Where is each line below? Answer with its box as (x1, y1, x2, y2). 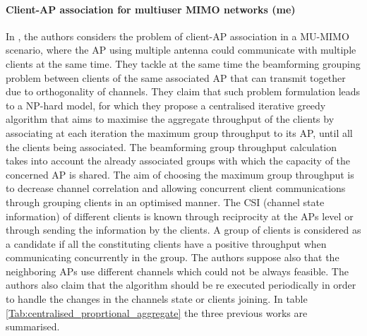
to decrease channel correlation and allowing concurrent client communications (6, 181, 346, 196)
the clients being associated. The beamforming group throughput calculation (6, 139, 337, 154)
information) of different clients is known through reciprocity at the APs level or (6, 208, 354, 223)
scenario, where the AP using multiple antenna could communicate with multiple (6, 42, 356, 57)
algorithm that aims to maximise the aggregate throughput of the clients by (6, 112, 335, 126)
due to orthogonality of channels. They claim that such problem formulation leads (6, 84, 361, 99)
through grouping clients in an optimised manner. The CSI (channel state (6, 194, 325, 209)
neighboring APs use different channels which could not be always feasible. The (6, 263, 349, 278)
